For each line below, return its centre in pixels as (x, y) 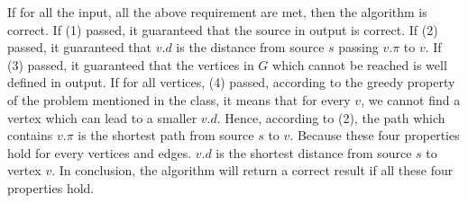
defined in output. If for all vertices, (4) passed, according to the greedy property (231, 82)
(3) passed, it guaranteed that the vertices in (131, 64)
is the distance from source (250, 47)
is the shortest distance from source (314, 152)
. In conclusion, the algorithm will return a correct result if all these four (252, 170)
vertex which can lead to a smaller (102, 117)
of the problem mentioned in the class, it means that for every (179, 99)
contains (30, 135)
